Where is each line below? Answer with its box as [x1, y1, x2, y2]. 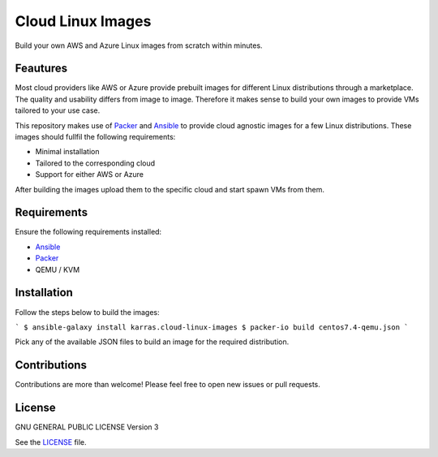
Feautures [15, 62, 68, 75]
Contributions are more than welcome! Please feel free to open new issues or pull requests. [15, 380, 320, 390]
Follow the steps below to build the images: [15, 307, 160, 317]
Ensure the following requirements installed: [15, 227, 162, 237]
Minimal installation [35, 147, 100, 157]
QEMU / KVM [35, 265, 80, 274]
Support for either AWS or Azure [35, 170, 144, 179]
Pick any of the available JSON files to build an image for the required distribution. [15, 337, 290, 347]
